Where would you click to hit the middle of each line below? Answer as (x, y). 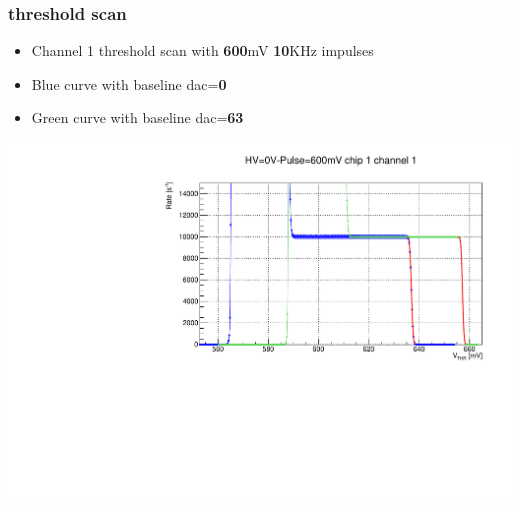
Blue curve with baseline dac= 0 (129, 83)
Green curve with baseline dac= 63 (137, 117)
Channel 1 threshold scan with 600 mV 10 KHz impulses (202, 50)
